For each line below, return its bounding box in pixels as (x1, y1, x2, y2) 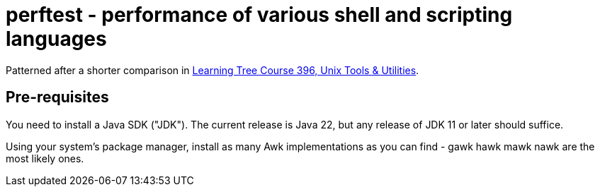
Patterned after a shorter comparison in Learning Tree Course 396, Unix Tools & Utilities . (6, 64, 419, 76)
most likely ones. (6, 152, 84, 164)
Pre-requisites (6, 88, 109, 107)
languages (6, 27, 107, 51)
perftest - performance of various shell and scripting (6, 3, 513, 27)
